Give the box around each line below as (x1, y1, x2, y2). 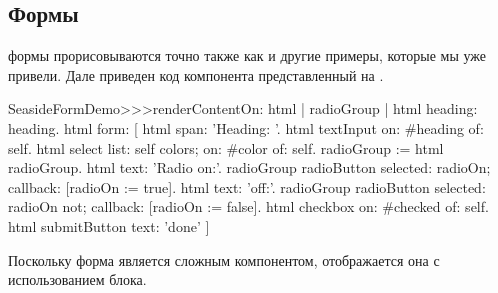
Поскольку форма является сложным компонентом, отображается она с (8, 249, 440, 270)
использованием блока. (8, 269, 147, 290)
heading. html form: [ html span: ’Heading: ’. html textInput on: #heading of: (8, 117, 484, 138)
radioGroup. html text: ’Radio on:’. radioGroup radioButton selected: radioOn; (8, 157, 491, 178)
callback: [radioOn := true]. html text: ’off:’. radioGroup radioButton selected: (8, 176, 486, 197)
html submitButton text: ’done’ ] (8, 215, 210, 236)
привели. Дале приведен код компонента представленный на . (8, 64, 384, 85)
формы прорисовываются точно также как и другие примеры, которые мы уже (8, 45, 487, 66)
